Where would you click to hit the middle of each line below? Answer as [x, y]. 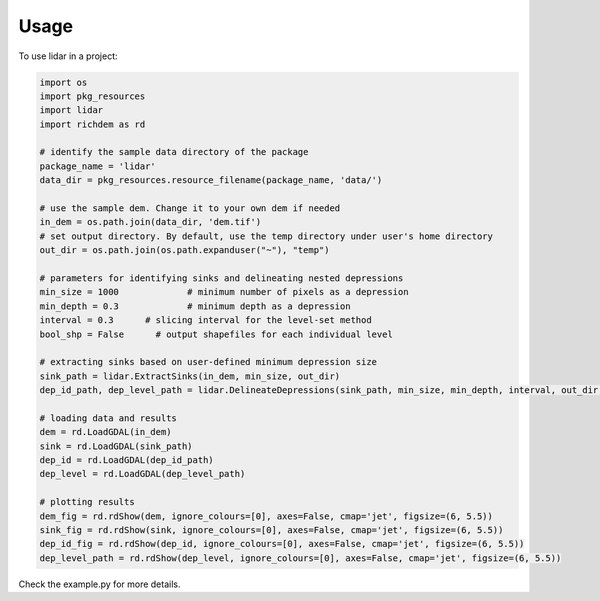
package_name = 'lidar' [98, 166]
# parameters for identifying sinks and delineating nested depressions [221, 278]
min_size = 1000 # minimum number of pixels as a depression [224, 292]
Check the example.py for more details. [99, 584]
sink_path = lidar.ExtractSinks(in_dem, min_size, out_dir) [190, 376]
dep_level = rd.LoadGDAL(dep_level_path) [142, 474]
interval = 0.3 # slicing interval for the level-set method [205, 320]
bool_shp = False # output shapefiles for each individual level [216, 334]
